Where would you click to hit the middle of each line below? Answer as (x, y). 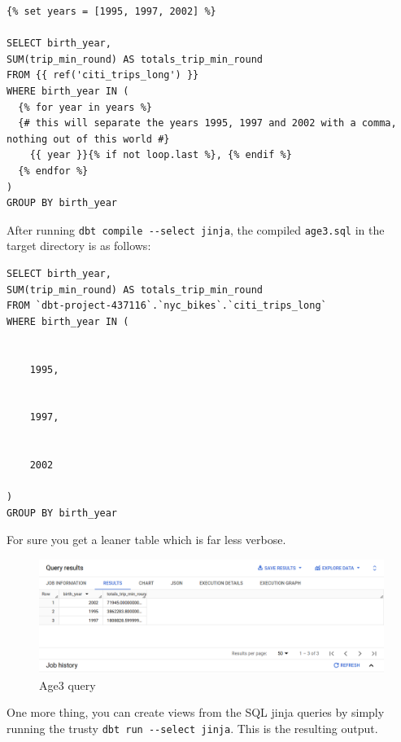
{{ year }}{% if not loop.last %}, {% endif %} (161, 155)
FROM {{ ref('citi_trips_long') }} (103, 75)
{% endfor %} (53, 171)
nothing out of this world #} (88, 139)
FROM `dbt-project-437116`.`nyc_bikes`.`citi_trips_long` (167, 306)
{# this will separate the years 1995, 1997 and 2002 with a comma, (207, 123)
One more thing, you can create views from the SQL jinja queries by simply (196, 712)
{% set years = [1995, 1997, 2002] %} (111, 11)
